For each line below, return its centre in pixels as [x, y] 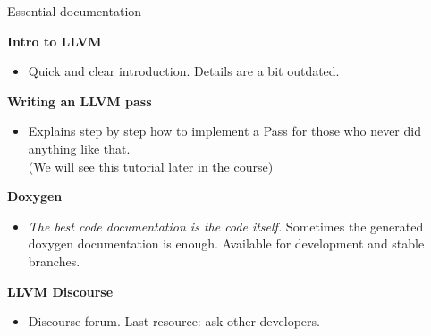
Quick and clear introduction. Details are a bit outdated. [184, 71]
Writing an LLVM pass [80, 101]
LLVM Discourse [60, 291]
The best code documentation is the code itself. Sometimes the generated [226, 226]
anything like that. [79, 148]
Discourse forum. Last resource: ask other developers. [174, 321]
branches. [54, 260]
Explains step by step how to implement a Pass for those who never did [224, 131]
